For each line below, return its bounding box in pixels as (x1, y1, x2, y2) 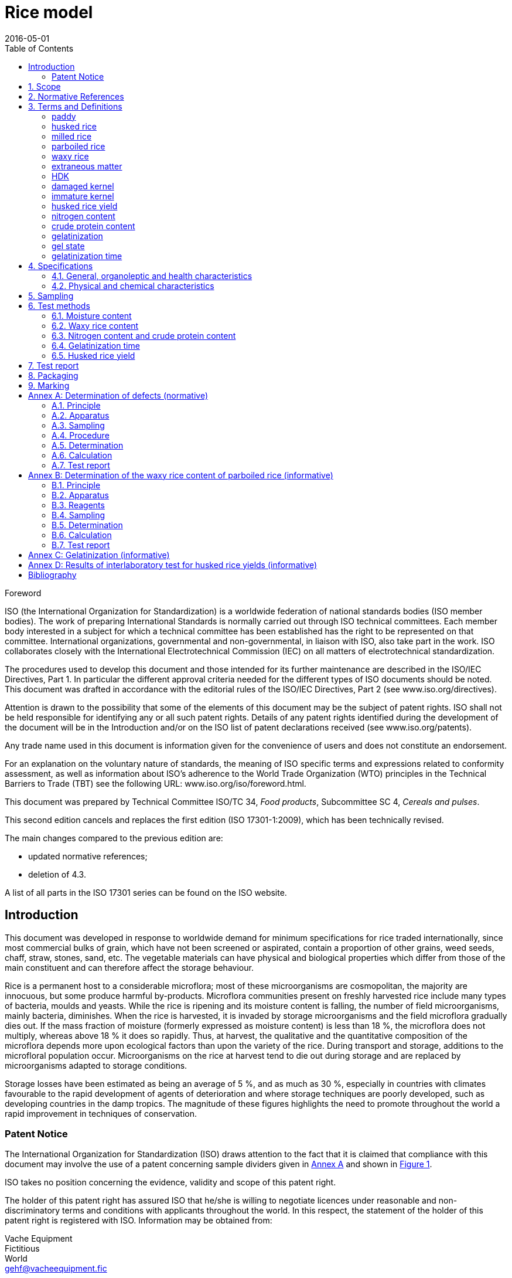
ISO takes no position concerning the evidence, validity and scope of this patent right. (5, 1177, 336, 1188)
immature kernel (52, 191, 114, 201)
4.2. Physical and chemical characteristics (52, 280, 214, 291)
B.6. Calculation (52, 529, 112, 540)
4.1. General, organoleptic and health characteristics (52, 270, 252, 281)
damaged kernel (52, 181, 114, 191)
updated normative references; (28, 851, 148, 861)
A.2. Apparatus (52, 410, 110, 420)
